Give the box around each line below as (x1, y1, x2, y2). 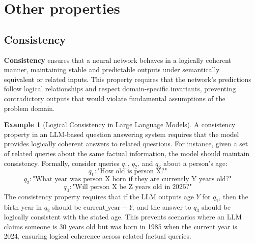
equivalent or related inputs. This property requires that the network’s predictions (4, 74, 252, 84)
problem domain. (4, 103, 55, 113)
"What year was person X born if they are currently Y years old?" (32, 176, 232, 183)
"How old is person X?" (97, 168, 167, 175)
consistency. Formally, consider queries (4, 158, 120, 168)
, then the (219, 191, 249, 201)
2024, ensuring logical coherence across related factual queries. (4, 231, 191, 241)
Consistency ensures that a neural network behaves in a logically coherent (4, 54, 231, 65)
